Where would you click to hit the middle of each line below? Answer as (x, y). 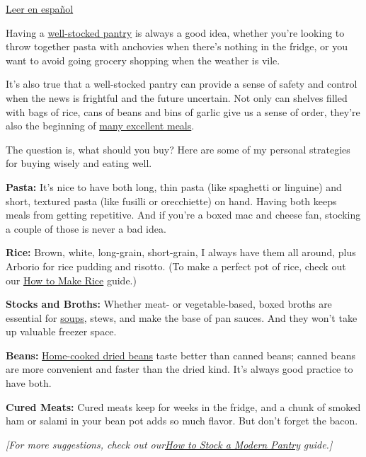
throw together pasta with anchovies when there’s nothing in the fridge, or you (177, 46)
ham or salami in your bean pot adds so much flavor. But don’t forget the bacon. (182, 421)
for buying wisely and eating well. (79, 163)
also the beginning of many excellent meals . (100, 126)
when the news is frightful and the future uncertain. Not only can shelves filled (177, 97)
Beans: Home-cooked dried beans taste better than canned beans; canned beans (181, 355)
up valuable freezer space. (61, 331)
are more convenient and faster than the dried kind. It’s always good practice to (179, 369)
